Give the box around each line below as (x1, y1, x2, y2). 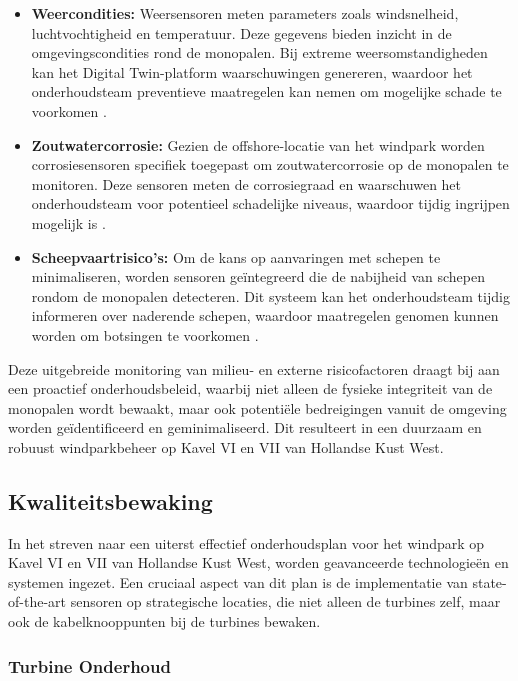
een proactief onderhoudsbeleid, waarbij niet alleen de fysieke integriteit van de (8, 378, 493, 399)
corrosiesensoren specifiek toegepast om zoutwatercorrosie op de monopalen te (31, 154, 509, 175)
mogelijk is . (31, 212, 106, 233)
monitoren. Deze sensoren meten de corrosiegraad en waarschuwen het (31, 173, 462, 194)
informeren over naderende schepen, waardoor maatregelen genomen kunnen (31, 305, 499, 326)
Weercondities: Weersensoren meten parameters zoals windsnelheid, (31, 3, 459, 23)
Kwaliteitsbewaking (8, 485, 213, 516)
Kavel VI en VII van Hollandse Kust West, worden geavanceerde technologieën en (8, 552, 509, 573)
